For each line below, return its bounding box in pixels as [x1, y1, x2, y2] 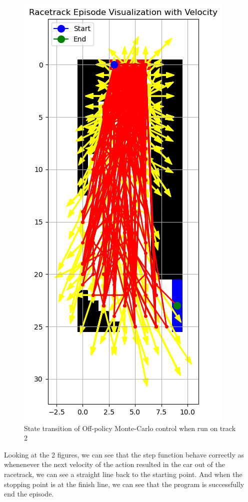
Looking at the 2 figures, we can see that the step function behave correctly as [4, 449, 244, 459]
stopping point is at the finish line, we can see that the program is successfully [4, 478, 244, 489]
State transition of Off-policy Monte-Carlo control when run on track [24, 422, 236, 433]
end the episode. [4, 488, 54, 499]
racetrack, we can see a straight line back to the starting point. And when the [4, 468, 242, 479]
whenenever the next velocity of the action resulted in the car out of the [4, 459, 225, 469]
